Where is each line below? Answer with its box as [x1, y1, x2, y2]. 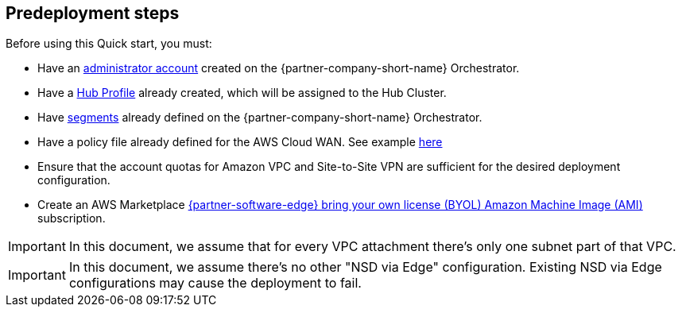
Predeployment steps [6, 3, 180, 23]
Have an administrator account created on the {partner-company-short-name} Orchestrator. [37, 61, 520, 75]
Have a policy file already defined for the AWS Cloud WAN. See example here [37, 135, 443, 149]
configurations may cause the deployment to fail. [68, 275, 362, 292]
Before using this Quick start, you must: [6, 37, 212, 51]
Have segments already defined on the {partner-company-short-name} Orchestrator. [37, 110, 482, 125]
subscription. [37, 211, 106, 226]
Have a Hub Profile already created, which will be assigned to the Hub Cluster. [37, 86, 447, 100]
